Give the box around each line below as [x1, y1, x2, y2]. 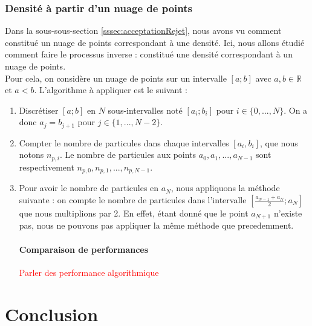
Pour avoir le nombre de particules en [19, 181, 159, 194]
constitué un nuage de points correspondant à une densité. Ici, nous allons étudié [5, 36, 305, 48]
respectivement [19, 160, 74, 173]
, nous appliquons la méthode [171, 181, 280, 194]
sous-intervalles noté [108, 103, 183, 116]
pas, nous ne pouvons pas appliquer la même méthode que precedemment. [19, 219, 294, 232]
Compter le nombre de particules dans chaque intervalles [19, 136, 229, 149]
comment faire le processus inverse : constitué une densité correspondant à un [5, 48, 293, 60]
